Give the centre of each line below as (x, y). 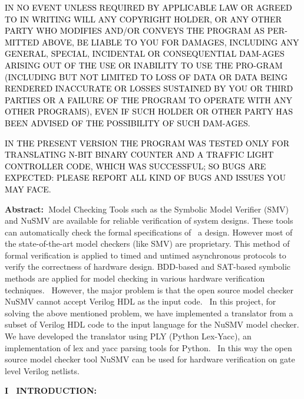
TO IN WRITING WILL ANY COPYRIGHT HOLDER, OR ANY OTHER (143, 19)
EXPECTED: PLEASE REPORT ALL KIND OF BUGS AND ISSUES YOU (145, 177)
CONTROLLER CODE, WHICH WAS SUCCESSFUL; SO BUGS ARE (136, 166)
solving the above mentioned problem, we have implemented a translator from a (149, 313)
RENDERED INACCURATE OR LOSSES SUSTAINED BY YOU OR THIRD (149, 88)
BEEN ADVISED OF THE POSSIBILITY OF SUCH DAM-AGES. (128, 122)
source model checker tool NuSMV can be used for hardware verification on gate (150, 359)
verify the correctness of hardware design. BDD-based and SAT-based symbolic (148, 266)
